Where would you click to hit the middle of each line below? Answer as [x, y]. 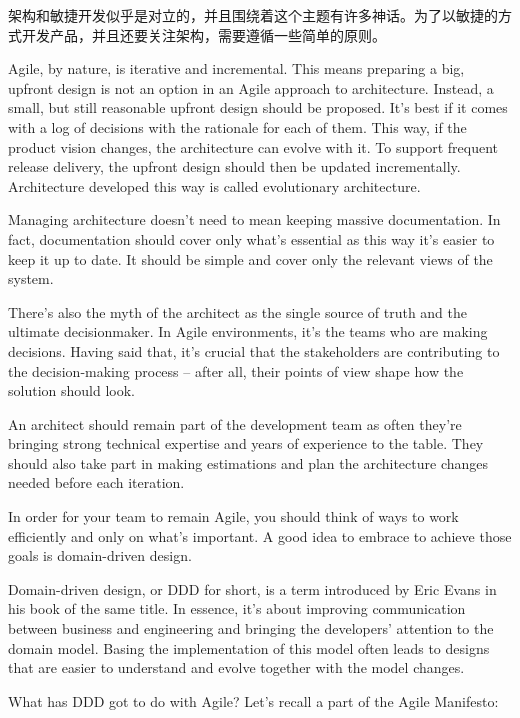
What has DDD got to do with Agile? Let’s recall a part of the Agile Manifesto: [253, 700]
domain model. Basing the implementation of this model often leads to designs [249, 647]
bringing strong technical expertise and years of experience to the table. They [246, 443]
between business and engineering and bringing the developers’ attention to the [251, 628]
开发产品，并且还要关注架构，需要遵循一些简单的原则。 [203, 34]
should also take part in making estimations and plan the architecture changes [248, 462]
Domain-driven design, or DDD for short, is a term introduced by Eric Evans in [252, 588]
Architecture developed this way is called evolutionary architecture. [214, 185]
